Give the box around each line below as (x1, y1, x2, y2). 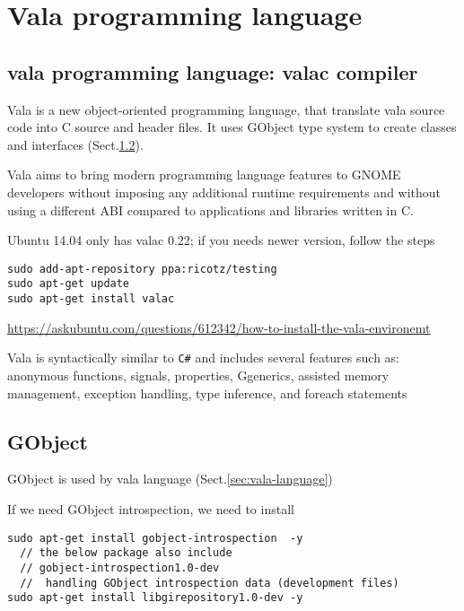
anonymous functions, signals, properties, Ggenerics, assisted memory (7, 365, 390, 384)
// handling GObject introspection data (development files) (20, 576, 399, 589)
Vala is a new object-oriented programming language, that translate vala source (7, 100, 445, 118)
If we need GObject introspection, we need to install (7, 499, 294, 518)
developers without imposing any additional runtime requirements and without (7, 182, 442, 201)
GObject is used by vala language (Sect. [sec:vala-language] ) (7, 469, 333, 488)
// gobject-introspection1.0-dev (20, 561, 220, 574)
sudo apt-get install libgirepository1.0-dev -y (7, 591, 303, 605)
